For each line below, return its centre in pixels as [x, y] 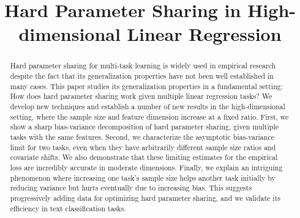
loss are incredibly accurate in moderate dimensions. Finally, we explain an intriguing [146, 167]
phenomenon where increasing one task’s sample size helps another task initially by [143, 177]
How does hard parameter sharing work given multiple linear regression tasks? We [141, 96]
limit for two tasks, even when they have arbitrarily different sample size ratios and [143, 147]
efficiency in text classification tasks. [68, 208]
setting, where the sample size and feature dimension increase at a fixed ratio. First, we [149, 116]
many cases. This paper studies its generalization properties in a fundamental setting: [147, 86]
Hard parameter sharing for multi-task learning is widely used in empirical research [143, 66]
